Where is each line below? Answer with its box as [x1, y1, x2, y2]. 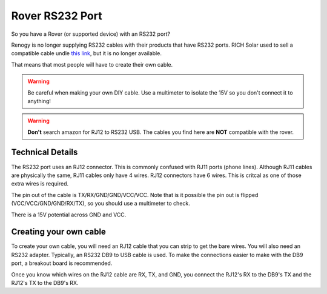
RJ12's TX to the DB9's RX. [11, 279, 79, 286]
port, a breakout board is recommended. [11, 259, 113, 267]
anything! [27, 97, 51, 104]
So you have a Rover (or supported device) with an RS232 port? [11, 30, 171, 38]
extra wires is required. [11, 180, 69, 187]
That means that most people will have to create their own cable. [11, 61, 173, 68]
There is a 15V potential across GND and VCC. [11, 211, 127, 218]
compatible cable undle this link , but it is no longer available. [11, 50, 162, 57]
